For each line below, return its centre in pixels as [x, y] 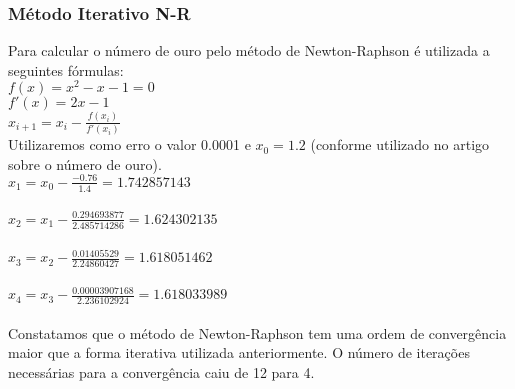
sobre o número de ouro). [85, 163]
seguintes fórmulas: [66, 69]
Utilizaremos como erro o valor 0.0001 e [129, 144]
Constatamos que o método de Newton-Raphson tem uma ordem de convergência [257, 332]
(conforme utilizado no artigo [400, 144]
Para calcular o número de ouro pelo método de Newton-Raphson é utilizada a [249, 50]
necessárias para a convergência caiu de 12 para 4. [161, 371]
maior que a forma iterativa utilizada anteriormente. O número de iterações [239, 352]
